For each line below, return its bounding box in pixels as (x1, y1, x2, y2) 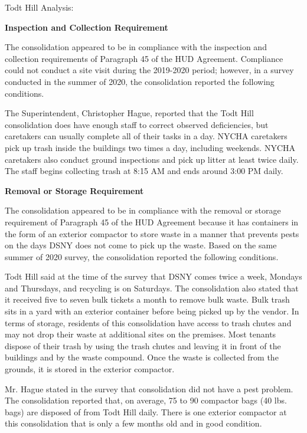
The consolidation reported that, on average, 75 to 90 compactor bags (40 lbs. (5, 394, 287, 406)
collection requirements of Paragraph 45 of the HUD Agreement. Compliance (5, 52, 283, 64)
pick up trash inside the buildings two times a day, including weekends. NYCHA (5, 141, 295, 153)
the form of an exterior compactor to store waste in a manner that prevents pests (5, 227, 299, 240)
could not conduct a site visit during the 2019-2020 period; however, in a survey (5, 64, 294, 76)
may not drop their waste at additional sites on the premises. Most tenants (5, 328, 276, 340)
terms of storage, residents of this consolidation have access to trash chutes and (5, 316, 292, 329)
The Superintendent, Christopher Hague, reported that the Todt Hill (5, 107, 254, 119)
